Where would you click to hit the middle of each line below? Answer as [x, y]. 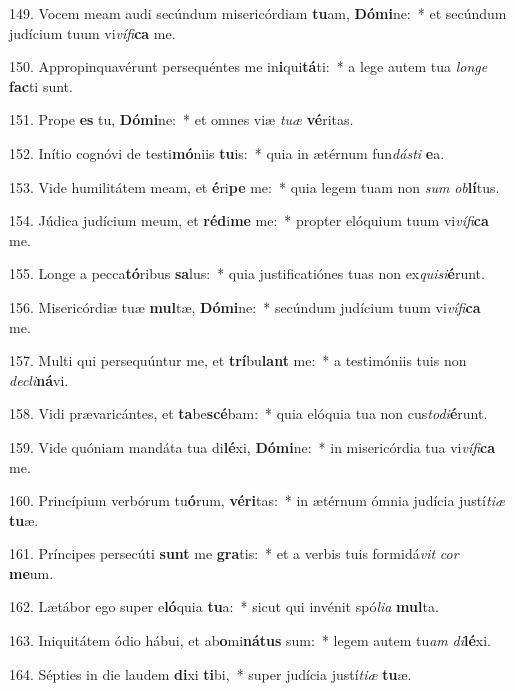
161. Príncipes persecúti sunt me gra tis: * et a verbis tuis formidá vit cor [234, 553]
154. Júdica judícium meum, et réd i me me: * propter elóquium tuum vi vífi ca [249, 220]
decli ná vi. [39, 379]
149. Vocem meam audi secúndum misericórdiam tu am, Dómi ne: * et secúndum [258, 13]
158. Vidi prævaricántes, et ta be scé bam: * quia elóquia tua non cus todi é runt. [248, 413]
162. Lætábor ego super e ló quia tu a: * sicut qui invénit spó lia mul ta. [224, 606]
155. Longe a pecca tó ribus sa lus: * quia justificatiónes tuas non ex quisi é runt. [247, 273]
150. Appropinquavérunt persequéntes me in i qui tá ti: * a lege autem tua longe [248, 66]
